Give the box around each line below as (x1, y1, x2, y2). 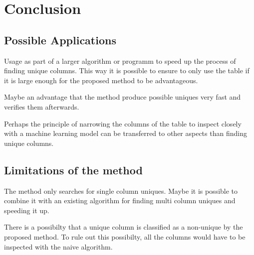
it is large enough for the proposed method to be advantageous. (4, 75, 198, 85)
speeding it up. (4, 205, 49, 215)
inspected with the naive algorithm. (4, 241, 113, 252)
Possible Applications (4, 32, 116, 47)
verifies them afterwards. (4, 101, 79, 112)
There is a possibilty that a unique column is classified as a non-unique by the (4, 222, 243, 232)
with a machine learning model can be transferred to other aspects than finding (4, 128, 247, 138)
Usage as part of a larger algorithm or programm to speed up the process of (4, 55, 236, 66)
